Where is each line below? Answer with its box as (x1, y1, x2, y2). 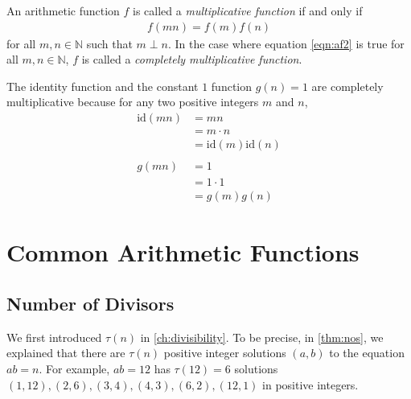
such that (86, 35, 133, 51)
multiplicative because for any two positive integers (6, 93, 259, 110)
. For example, (39, 360, 110, 376)
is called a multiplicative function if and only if (133, 2, 363, 19)
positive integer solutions (163, 344, 286, 361)
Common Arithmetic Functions (6, 236, 360, 269)
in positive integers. (262, 376, 359, 393)
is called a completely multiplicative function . (81, 51, 302, 68)
